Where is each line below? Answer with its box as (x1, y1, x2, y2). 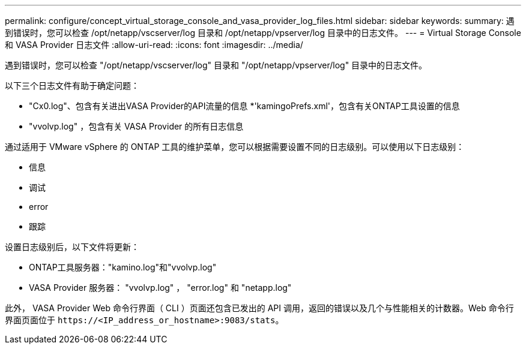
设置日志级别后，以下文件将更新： (5, 242, 139, 252)
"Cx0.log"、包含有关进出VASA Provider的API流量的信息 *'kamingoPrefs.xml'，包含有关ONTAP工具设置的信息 (29, 101, 460, 111)
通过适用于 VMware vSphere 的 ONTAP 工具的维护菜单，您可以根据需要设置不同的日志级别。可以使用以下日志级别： (5, 142, 465, 152)
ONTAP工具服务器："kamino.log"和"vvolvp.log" (29, 262, 217, 272)
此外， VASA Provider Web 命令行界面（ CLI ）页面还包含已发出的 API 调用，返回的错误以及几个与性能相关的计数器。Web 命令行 (5, 303, 514, 313)
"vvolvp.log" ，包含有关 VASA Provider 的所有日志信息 (29, 121, 244, 131)
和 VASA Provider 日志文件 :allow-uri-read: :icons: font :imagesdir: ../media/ (5, 40, 303, 50)
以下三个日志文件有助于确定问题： (5, 80, 139, 91)
